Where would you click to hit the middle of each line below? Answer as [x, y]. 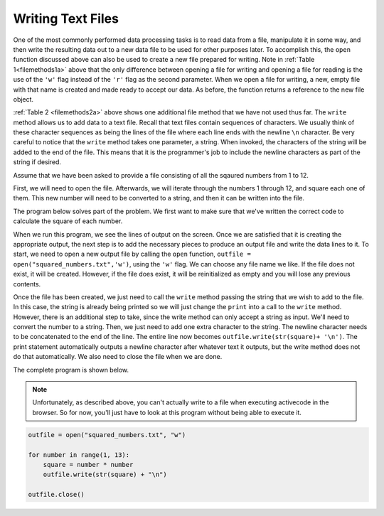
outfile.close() [57, 495]
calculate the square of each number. [68, 221]
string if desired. [37, 162]
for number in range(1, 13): [79, 455]
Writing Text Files [66, 18]
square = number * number [88, 464]
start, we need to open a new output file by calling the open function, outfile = [132, 254]
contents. [27, 284]
